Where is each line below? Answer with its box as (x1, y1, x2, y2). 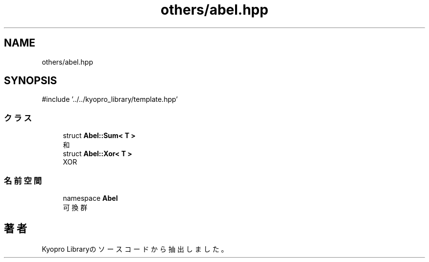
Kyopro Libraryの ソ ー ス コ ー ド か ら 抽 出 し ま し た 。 (42, 244, 228, 253)
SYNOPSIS (4, 74, 57, 87)
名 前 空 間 (4, 175, 42, 186)
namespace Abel (63, 193, 118, 202)
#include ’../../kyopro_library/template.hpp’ (42, 95, 178, 104)
